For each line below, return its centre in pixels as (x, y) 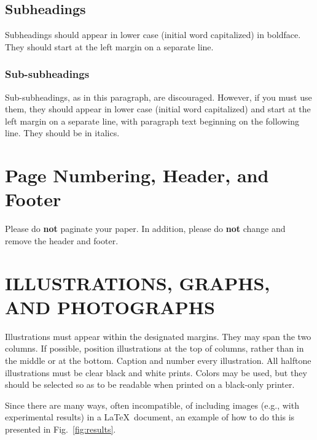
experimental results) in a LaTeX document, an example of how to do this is (150, 417)
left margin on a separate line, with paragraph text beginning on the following (152, 121)
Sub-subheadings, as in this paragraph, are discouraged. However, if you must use (158, 97)
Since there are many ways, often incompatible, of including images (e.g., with (152, 405)
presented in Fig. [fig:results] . (61, 429)
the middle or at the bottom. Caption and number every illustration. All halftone (158, 360)
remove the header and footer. (62, 240)
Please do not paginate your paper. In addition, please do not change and (145, 229)
